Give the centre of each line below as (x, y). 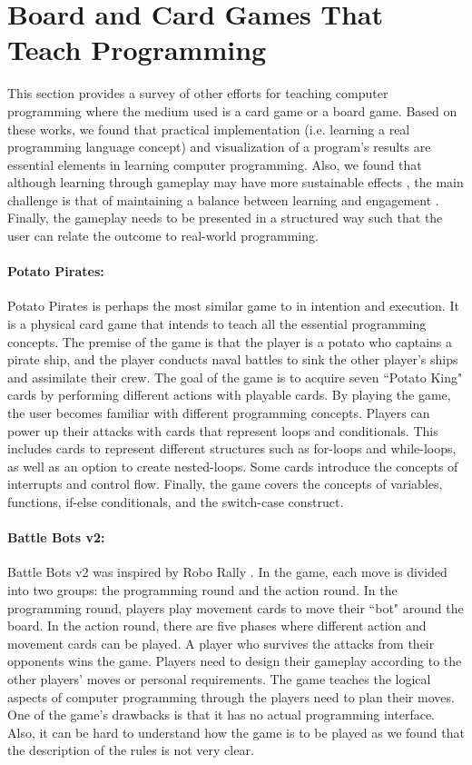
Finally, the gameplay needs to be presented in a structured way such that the (225, 218)
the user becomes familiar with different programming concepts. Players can (219, 413)
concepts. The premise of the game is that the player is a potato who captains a (230, 341)
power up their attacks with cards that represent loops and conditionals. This (223, 430)
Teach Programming (137, 50)
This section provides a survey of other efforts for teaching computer (198, 93)
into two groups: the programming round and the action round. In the (202, 589)
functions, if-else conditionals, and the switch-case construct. (176, 501)
